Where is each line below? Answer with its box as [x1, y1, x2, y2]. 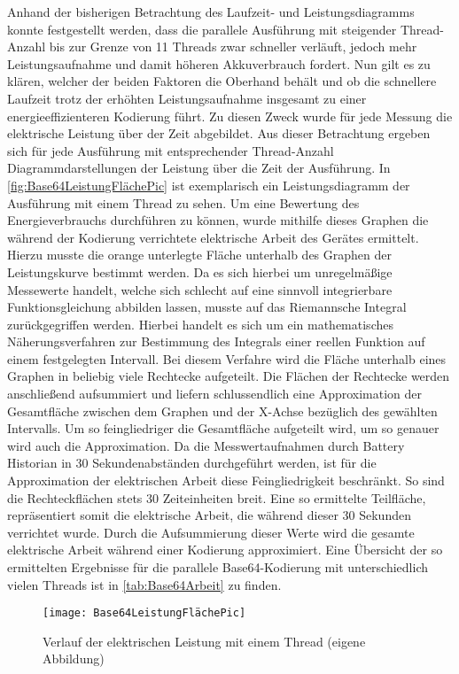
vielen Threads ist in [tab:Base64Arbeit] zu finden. [7, 575, 282, 593]
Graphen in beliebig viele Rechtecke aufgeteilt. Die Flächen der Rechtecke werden [7, 367, 450, 385]
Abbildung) [43, 649, 105, 668]
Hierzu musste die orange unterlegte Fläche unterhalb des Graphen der [7, 245, 392, 264]
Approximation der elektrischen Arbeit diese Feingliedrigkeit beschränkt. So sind [7, 471, 445, 490]
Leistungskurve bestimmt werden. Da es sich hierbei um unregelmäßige [7, 262, 393, 281]
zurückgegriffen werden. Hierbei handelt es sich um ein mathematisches [7, 314, 393, 333]
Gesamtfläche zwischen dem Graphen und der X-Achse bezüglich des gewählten [7, 401, 438, 420]
